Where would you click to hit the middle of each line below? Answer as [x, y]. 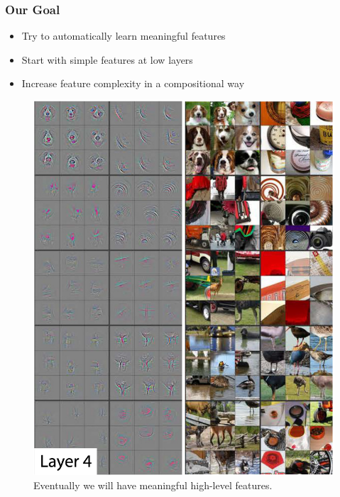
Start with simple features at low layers [107, 59]
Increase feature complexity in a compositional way [133, 83]
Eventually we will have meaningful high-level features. [153, 485]
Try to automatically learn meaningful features [124, 36]
